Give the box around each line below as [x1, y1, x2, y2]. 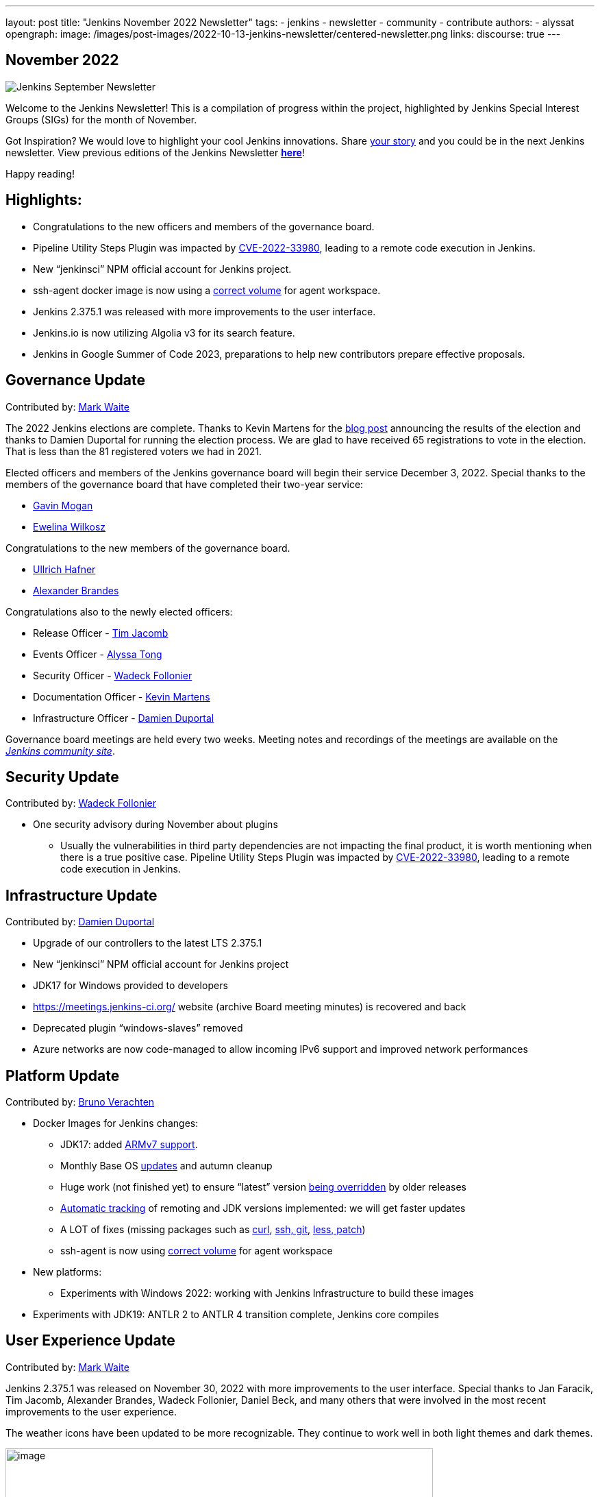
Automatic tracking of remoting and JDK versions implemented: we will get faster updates [60, 1202, 466, 1215]
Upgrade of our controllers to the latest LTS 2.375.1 [33, 937, 262, 949]
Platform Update [5, 1067, 120, 1084]
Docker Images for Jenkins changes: [33, 1117, 199, 1130]
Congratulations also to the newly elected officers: [5, 605, 233, 618]
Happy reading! [5, 167, 75, 180]
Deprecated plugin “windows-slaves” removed [33, 1022, 243, 1034]
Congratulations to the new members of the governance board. [5, 541, 290, 554]
